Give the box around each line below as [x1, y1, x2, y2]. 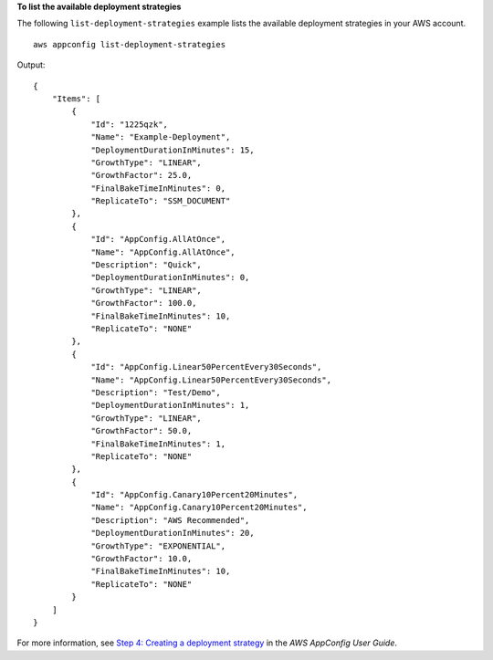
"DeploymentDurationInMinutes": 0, [90, 272, 250, 283]
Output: [16, 59, 46, 70]
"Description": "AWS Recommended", [90, 515, 250, 525]
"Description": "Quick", [90, 260, 203, 270]
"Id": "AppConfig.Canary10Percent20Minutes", [90, 489, 299, 500]
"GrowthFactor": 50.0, [90, 425, 193, 436]
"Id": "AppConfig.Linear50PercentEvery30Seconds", [90, 361, 322, 372]
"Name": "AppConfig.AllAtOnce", [90, 246, 236, 257]
